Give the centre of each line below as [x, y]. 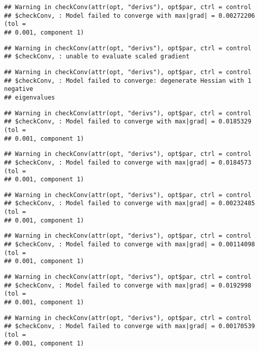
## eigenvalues [30, 97]
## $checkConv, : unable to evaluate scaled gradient [97, 57]
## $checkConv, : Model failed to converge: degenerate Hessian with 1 [128, 81]
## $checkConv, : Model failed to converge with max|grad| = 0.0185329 [128, 122]
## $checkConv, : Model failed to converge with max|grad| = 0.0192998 [128, 285]
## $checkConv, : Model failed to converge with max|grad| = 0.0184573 [128, 162]
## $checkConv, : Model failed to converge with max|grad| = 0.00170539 [129, 326]
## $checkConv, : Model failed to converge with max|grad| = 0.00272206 [129, 15]
